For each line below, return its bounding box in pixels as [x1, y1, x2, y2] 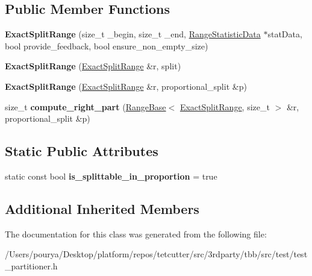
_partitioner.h [5, 259, 58, 272]
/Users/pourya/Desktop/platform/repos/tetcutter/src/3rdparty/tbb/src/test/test [5, 248, 308, 260]
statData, [267, 28, 302, 40]
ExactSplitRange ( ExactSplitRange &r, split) [5, 60, 181, 72]
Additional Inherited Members [5, 199, 199, 218]
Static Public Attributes [5, 142, 158, 160]
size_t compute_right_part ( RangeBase [5, 100, 166, 113]
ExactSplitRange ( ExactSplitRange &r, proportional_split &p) [5, 80, 247, 92]
